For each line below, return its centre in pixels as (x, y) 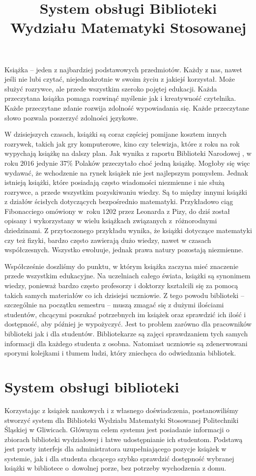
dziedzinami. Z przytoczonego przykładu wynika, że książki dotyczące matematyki (128, 230)
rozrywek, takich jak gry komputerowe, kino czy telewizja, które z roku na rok (122, 143)
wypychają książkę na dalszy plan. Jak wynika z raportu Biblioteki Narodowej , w (128, 153)
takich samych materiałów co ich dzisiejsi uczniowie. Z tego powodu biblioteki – (124, 295)
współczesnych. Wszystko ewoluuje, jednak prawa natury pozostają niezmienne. (124, 250)
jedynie (47, 163)
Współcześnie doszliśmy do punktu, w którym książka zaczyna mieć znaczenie (122, 266)
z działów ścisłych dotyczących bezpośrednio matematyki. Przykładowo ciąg (119, 201)
